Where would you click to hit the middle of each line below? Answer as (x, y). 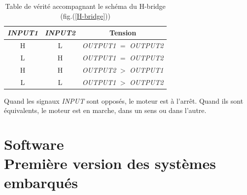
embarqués (41, 182)
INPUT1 (23, 33)
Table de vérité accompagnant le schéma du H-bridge (85, 6)
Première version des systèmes (110, 163)
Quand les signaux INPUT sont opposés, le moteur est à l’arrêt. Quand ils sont (124, 100)
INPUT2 (60, 33)
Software (34, 144)
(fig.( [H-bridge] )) (85, 15)
